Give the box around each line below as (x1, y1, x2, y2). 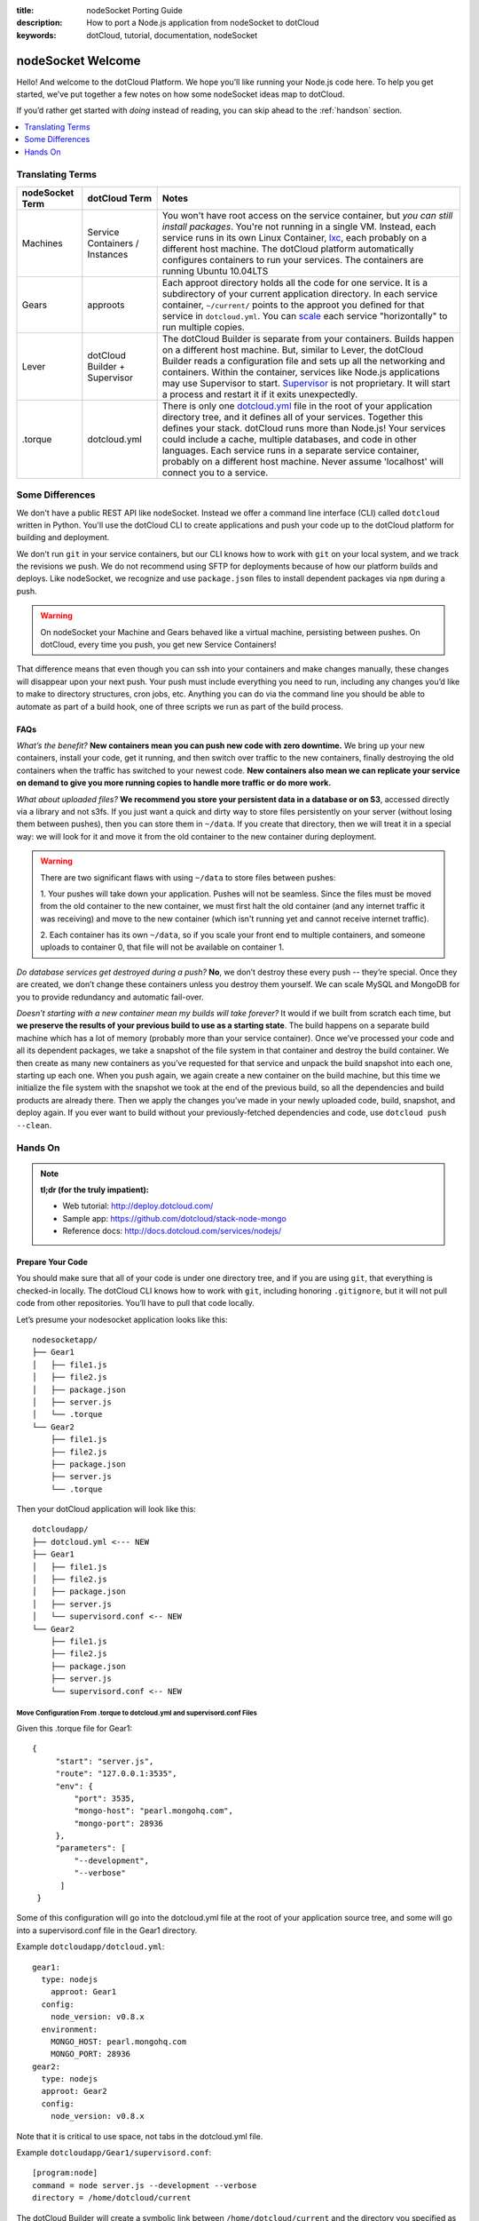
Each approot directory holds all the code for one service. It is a (161, 276, 428, 289)
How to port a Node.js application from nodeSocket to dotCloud (86, 18, 319, 28)
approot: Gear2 (41, 2086, 107, 2097)
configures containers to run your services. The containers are (161, 253, 424, 266)
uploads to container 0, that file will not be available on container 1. (40, 942, 285, 952)
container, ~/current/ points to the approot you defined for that (161, 299, 425, 311)
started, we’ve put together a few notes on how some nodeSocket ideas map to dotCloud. (16, 89, 345, 100)
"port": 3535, (74, 1793, 136, 1803)
